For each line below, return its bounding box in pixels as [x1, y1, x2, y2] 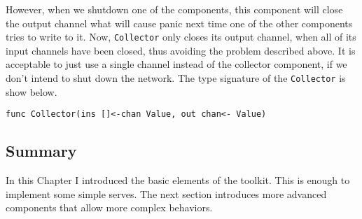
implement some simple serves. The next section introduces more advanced [6, 186, 327, 201]
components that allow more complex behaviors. [6, 200, 213, 215]
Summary [6, 140, 77, 162]
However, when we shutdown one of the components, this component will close [6, 2, 343, 16]
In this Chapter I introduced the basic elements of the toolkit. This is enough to [6, 173, 350, 188]
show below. [6, 84, 57, 99]
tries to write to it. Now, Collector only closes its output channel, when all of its [6, 29, 356, 44]
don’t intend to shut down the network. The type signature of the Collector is [6, 71, 346, 85]
